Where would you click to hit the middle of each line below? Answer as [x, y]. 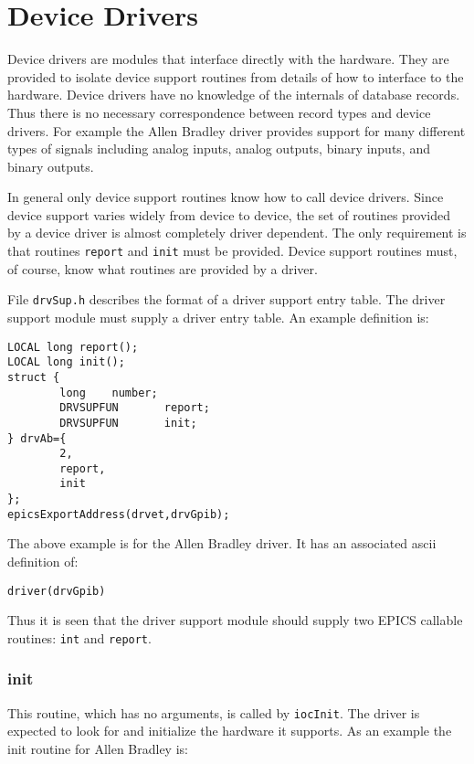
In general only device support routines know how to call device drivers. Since [226, 197]
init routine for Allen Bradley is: [98, 748]
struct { [34, 377]
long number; [109, 393]
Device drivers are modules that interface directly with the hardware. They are [228, 59]
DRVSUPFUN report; [135, 408]
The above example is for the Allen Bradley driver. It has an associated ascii [222, 543]
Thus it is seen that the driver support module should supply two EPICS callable [235, 620]
